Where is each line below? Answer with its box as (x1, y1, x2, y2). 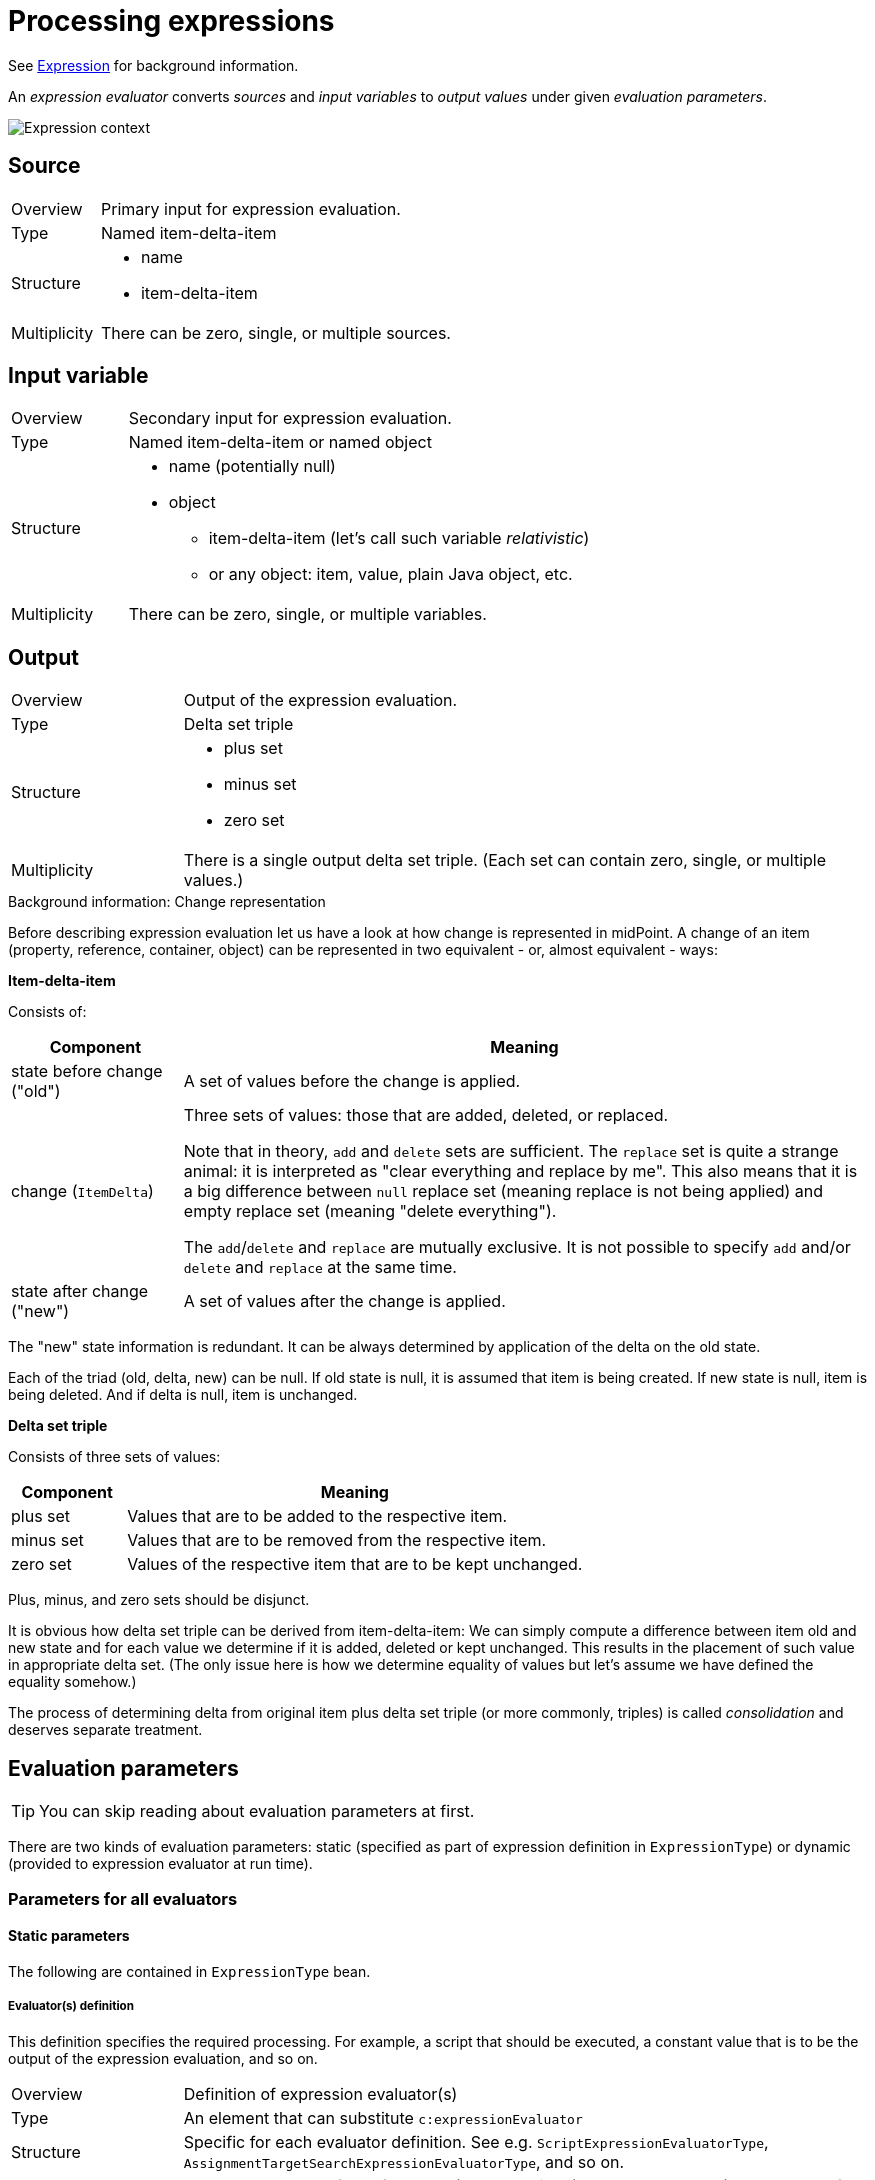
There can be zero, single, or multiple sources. (100, 322, 451, 343)
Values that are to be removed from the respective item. (127, 1530, 547, 1551)
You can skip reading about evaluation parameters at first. (39, 1801, 475, 1822)
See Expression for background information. (8, 56, 299, 74)
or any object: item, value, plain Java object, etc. (208, 564, 573, 585)
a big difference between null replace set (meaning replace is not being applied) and (183, 1181, 824, 1202)
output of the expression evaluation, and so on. (8, 2049, 318, 2067)
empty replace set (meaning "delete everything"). (183, 1201, 557, 1222)
